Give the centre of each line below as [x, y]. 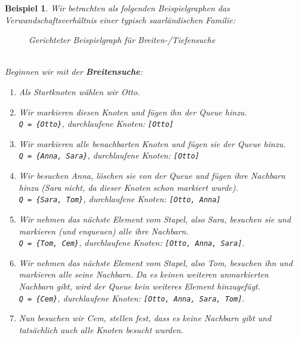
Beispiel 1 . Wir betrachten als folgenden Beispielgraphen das [117, 8]
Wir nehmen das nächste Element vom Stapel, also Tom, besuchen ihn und [156, 262]
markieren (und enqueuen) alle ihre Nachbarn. [104, 231]
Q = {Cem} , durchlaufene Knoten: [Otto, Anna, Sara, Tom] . [132, 298]
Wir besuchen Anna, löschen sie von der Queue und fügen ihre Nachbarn [152, 176]
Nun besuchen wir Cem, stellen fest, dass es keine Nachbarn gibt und [145, 318]
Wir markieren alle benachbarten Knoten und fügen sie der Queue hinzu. [152, 143]
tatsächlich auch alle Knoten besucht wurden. [101, 329]
